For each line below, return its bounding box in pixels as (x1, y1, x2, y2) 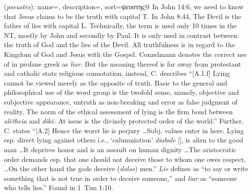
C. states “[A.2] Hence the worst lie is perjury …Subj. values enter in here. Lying (4, 125, 244, 135)
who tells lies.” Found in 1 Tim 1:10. (4, 182, 113, 193)
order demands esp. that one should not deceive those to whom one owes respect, (4, 154, 246, 164)
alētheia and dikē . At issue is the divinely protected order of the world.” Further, (4, 116, 244, 126)
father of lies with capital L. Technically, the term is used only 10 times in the (4, 20, 237, 31)
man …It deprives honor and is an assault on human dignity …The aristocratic (4, 144, 236, 154)
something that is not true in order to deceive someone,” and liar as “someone (4, 173, 237, 183)
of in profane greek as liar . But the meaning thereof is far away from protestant (4, 58, 241, 69)
